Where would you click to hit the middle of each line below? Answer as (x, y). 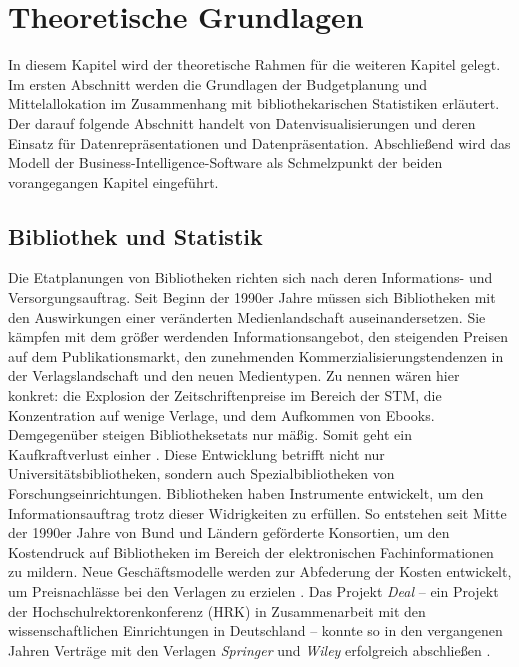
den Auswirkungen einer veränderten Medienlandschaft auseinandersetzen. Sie (247, 316)
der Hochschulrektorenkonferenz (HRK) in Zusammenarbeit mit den (217, 610)
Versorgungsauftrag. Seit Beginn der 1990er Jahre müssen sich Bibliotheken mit (252, 297)
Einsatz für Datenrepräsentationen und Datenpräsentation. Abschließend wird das (259, 142)
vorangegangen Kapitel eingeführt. (113, 181)
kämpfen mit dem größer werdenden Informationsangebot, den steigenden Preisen (258, 336)
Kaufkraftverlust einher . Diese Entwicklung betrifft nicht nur (196, 453)
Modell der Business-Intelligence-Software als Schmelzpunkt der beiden (225, 162)
